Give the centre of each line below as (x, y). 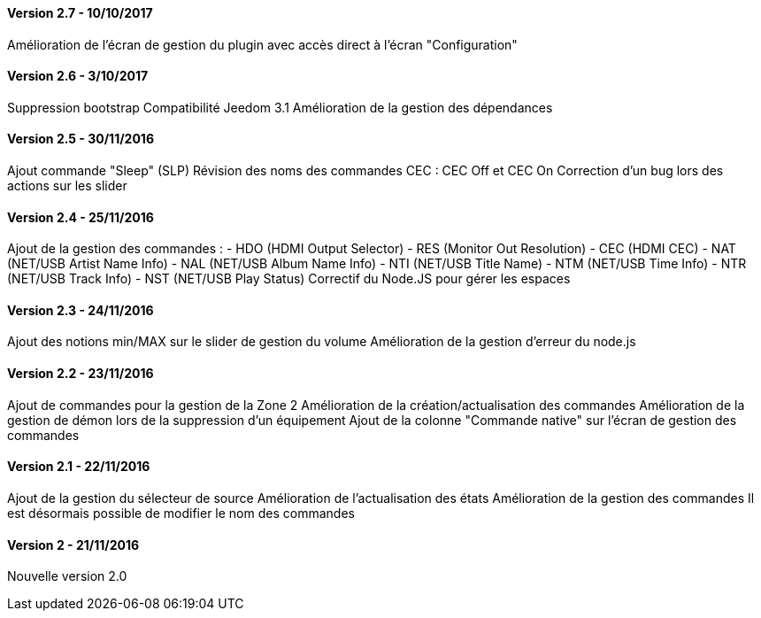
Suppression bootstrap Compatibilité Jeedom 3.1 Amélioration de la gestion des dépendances (280, 107)
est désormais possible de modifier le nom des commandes (181, 513)
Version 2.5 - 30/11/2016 (81, 139)
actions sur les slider (67, 186)
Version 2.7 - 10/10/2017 (80, 13)
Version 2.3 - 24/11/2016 (81, 310)
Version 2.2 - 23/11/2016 (81, 374)
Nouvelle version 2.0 (67, 576)
